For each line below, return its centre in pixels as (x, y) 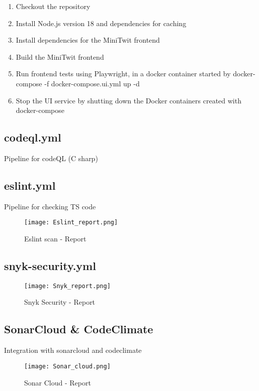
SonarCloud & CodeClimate (79, 329)
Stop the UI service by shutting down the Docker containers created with (128, 100)
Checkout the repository (53, 6)
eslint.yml (30, 185)
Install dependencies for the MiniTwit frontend (88, 40)
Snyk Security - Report (60, 302)
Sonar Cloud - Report (58, 382)
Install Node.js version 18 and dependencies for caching (101, 23)
